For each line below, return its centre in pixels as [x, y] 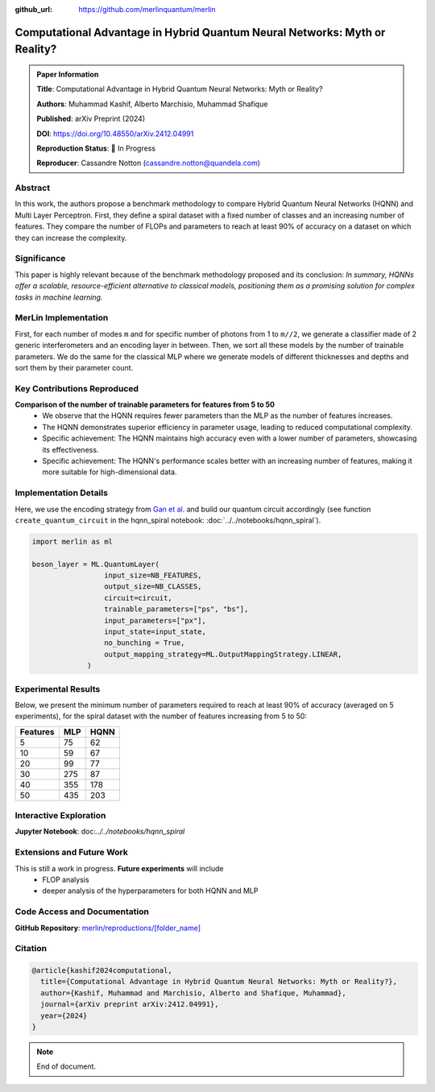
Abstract [33, 188]
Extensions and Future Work [72, 852]
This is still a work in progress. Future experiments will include [119, 868]
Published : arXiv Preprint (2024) [91, 119]
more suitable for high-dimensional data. [110, 472]
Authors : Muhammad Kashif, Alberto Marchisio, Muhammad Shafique [152, 104]
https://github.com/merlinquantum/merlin [147, 9]
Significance [40, 259]
